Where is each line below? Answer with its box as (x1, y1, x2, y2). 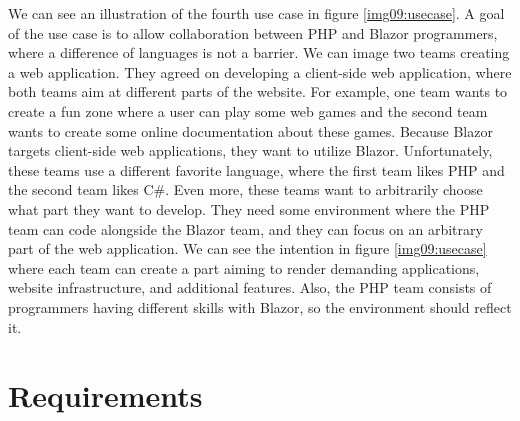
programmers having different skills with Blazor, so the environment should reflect (8, 296, 512, 317)
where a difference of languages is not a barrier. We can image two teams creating (8, 42, 510, 63)
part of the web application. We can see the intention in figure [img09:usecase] (8, 238, 487, 259)
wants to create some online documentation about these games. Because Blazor (8, 120, 493, 141)
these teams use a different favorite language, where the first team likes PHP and (8, 159, 505, 180)
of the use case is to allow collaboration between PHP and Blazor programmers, (8, 22, 498, 43)
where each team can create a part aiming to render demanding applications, (8, 257, 480, 278)
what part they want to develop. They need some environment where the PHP (8, 198, 490, 219)
